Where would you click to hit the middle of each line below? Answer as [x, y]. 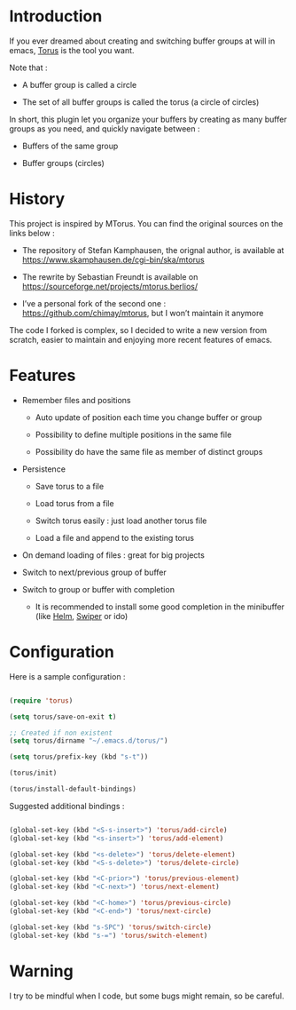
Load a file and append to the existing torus [115, 537]
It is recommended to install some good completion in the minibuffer [160, 607]
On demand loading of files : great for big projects [113, 555]
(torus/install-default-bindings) [73, 789]
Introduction [56, 16]
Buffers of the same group [70, 146]
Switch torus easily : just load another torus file [121, 521]
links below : [32, 233]
